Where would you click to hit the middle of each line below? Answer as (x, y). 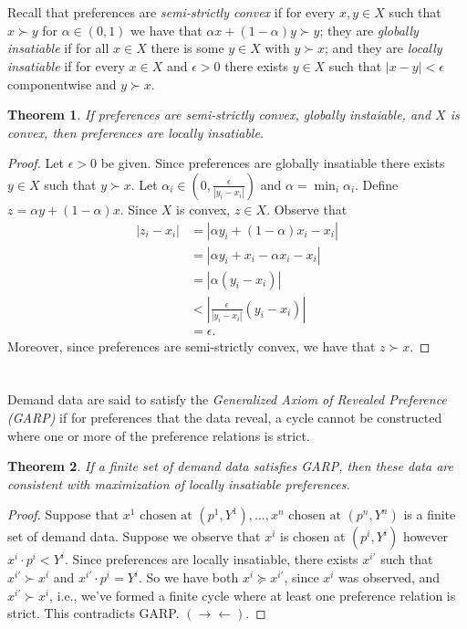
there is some (187, 48)
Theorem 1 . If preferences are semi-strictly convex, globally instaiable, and (219, 115)
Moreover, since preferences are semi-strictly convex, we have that (192, 346)
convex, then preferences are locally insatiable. (136, 132)
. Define (377, 184)
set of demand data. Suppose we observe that (134, 536)
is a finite (430, 514)
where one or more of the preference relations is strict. (159, 435)
